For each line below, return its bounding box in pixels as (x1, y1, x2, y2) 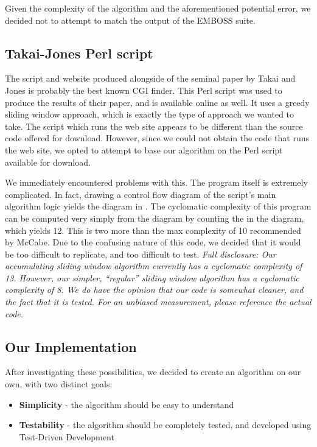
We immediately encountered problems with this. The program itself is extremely (5, 176, 308, 189)
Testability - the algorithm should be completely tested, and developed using (19, 418, 312, 431)
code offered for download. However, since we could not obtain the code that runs (5, 132, 310, 144)
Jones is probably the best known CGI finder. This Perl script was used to (5, 83, 282, 96)
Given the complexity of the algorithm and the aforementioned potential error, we (5, 2, 311, 14)
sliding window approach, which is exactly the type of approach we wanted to (5, 108, 294, 121)
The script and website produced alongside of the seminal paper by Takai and (5, 72, 296, 85)
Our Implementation (5, 337, 137, 356)
